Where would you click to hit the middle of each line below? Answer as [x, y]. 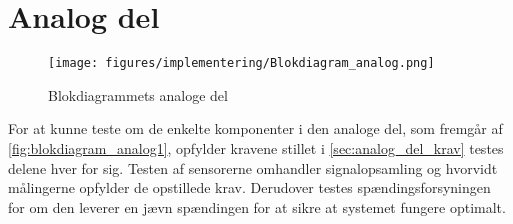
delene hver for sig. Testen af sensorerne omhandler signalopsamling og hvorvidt [253, 167]
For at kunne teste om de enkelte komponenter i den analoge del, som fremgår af [255, 128]
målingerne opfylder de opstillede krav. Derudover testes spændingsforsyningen [249, 187]
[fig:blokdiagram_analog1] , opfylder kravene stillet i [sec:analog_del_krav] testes [256, 147]
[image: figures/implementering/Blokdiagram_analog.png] [241, 63]
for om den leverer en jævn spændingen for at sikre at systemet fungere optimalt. [257, 206]
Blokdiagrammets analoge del [138, 94]
